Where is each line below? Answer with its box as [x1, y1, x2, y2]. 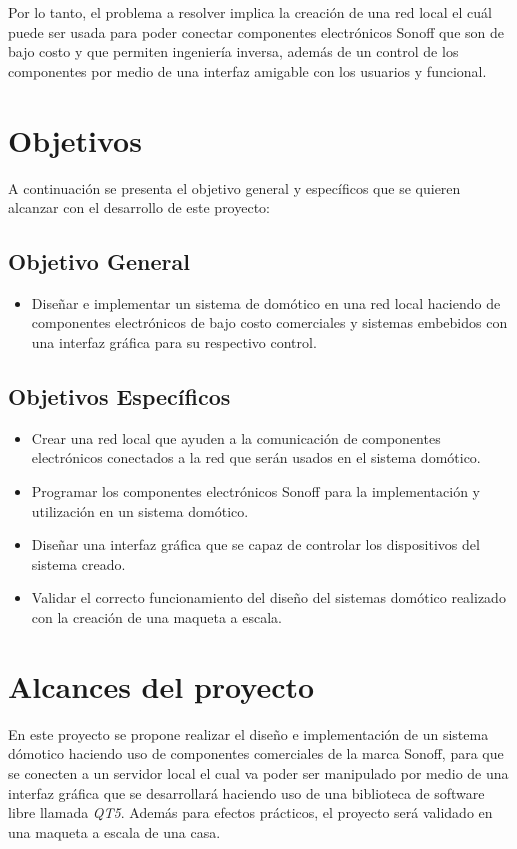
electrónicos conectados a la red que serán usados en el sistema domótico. [31, 447, 481, 468]
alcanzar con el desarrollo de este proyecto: [8, 197, 270, 218]
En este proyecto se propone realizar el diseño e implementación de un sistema [8, 723, 489, 744]
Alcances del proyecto [8, 665, 315, 706]
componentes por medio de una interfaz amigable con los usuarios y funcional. [8, 60, 487, 81]
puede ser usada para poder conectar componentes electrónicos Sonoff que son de [8, 21, 504, 42]
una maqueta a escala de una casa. [8, 821, 221, 842]
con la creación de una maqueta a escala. [31, 607, 282, 628]
